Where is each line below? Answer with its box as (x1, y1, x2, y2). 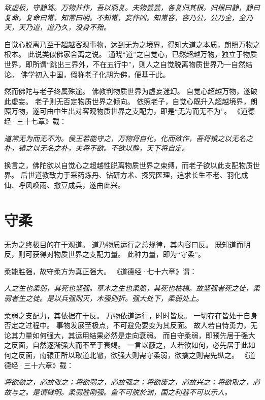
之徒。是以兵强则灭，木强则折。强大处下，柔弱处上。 (25, 293, 203, 303)
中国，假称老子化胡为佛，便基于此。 (49, 69, 170, 79)
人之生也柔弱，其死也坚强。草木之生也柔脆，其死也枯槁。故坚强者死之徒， (4, 283, 253, 293)
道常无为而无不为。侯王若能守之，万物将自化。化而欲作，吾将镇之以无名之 (4, 132, 253, 143)
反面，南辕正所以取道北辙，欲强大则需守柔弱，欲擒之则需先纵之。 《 (18, 349, 248, 360)
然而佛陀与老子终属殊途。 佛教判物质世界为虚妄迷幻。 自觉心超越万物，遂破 (4, 86, 258, 96)
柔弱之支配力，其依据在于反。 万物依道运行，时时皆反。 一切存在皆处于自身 (4, 310, 258, 320)
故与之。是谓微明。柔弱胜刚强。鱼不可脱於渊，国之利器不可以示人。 (4, 386, 231, 397)
